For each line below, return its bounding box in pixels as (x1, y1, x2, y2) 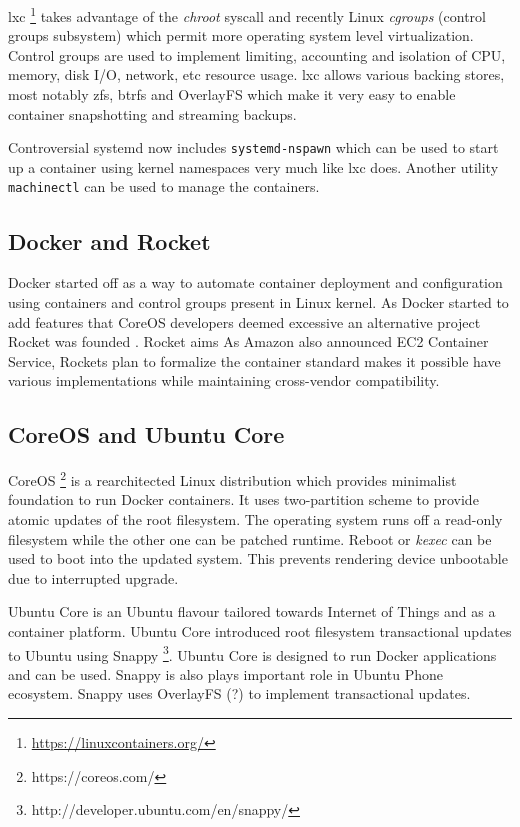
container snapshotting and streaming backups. (8, 103, 297, 124)
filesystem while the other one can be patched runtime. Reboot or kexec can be (8, 528, 492, 549)
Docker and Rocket (8, 225, 211, 256)
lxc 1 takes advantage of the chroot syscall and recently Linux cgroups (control (8, 3, 486, 26)
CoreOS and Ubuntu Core (8, 419, 285, 450)
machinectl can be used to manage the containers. (8, 176, 320, 197)
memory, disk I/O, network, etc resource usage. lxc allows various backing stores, (8, 64, 505, 85)
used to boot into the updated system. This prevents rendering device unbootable (8, 548, 508, 569)
